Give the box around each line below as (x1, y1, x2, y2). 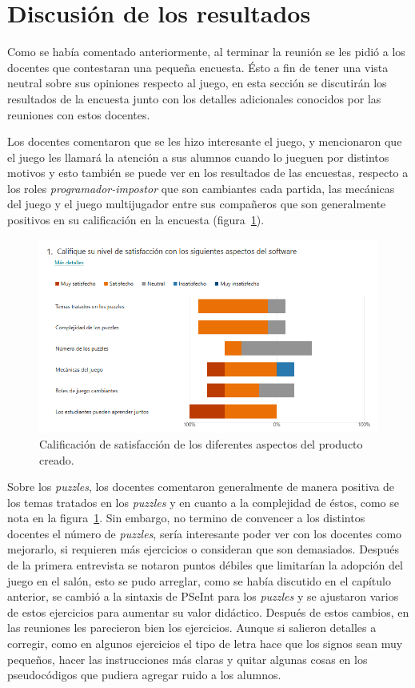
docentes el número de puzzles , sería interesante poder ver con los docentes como (7, 525, 402, 541)
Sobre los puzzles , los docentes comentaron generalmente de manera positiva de (7, 478, 395, 495)
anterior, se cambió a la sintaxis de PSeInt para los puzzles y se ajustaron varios (7, 588, 399, 605)
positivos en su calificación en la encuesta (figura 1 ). (7, 211, 265, 228)
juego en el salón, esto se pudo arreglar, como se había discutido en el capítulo (7, 572, 391, 589)
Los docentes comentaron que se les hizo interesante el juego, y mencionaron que (7, 133, 402, 150)
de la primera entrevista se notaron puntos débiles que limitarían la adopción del (7, 557, 403, 573)
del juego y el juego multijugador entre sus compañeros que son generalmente (7, 195, 386, 212)
